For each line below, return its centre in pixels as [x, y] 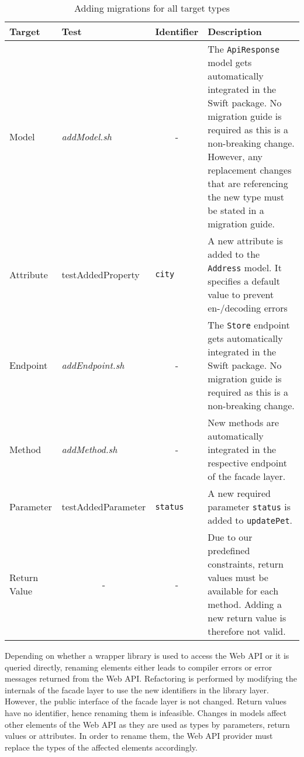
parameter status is [249, 507]
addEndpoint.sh [93, 365]
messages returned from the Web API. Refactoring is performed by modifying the [151, 678]
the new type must [246, 197]
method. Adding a [245, 604]
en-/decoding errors [248, 308]
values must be [238, 577]
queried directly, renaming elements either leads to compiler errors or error [139, 667]
